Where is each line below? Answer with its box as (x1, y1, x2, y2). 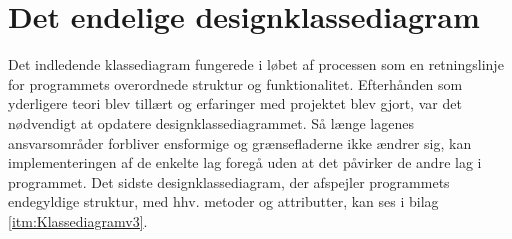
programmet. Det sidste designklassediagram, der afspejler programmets (8, 171, 450, 192)
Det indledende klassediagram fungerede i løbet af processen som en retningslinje (8, 54, 504, 75)
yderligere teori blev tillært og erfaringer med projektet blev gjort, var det (8, 93, 462, 114)
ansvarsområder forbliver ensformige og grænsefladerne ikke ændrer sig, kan (8, 132, 472, 153)
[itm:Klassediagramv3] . (8, 210, 148, 231)
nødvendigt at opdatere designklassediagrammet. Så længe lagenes (8, 112, 414, 133)
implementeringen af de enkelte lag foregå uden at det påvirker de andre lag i (8, 152, 482, 173)
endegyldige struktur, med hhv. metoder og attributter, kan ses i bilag (8, 191, 439, 212)
